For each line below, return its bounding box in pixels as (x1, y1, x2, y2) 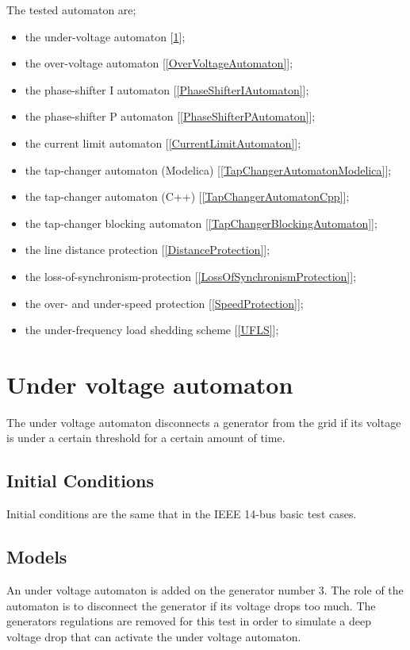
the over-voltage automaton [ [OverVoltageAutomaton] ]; (25, 55, 293, 71)
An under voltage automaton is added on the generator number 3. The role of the (6, 582, 404, 598)
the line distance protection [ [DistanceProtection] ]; (25, 241, 270, 258)
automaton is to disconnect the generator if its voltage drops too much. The (6, 597, 376, 613)
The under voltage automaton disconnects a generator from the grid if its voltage (6, 413, 401, 430)
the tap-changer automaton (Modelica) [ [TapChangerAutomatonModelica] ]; (25, 161, 392, 178)
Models (6, 544, 67, 569)
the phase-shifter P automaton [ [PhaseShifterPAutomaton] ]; (25, 108, 316, 125)
